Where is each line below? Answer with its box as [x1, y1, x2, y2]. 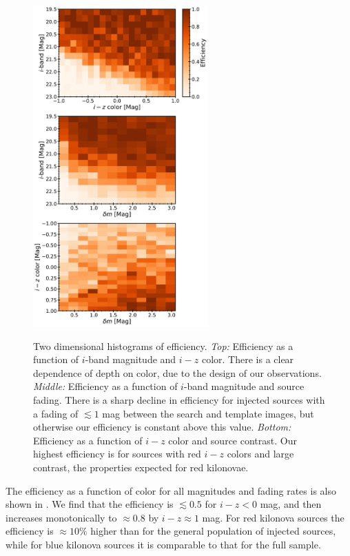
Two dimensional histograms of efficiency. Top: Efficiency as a [33, 338, 294, 353]
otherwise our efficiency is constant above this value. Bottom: [33, 420, 291, 434]
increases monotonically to [6, 510, 117, 524]
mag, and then [260, 497, 322, 511]
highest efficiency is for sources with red [33, 446, 201, 461]
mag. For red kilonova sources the [202, 510, 344, 524]
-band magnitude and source [183, 379, 305, 393]
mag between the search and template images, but [102, 406, 314, 420]
